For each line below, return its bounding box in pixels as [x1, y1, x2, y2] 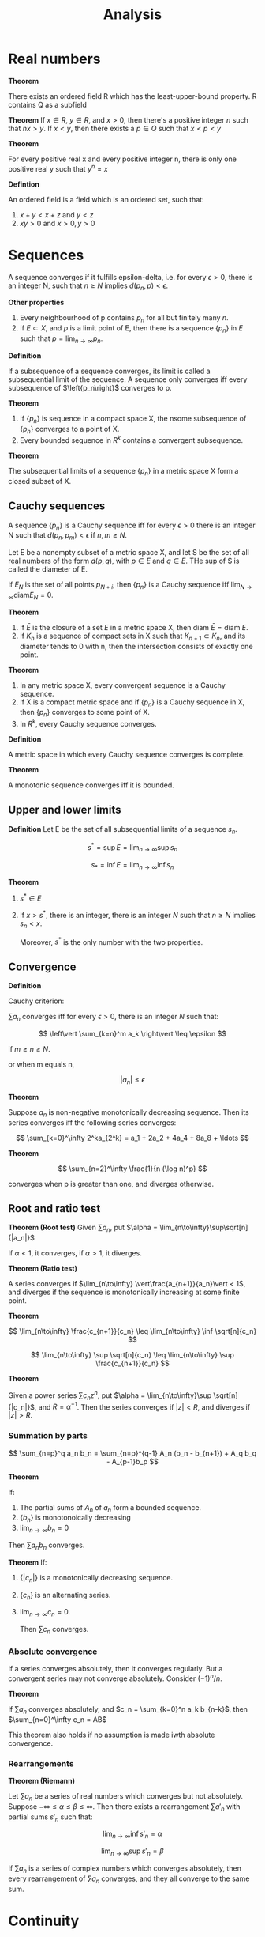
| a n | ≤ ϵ [120, 1075, 145, 1086]
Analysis [103, 6, 162, 24]
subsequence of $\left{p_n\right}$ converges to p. [8, 383, 172, 392]
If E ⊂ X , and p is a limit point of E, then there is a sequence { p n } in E [19, 323, 243, 334]
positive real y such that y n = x [8, 162, 108, 173]
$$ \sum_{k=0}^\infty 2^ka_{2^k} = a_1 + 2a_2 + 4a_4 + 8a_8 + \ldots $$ [15, 1133, 250, 1142]
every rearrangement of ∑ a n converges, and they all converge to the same [8, 1874, 250, 1885]
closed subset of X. [8, 476, 72, 485]
